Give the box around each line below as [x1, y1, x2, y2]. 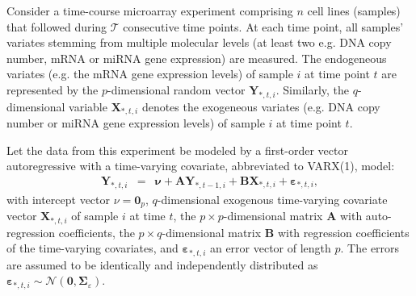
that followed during [6, 18, 107, 35]
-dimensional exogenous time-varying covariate [157, 190, 388, 207]
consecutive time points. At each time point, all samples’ [123, 18, 404, 35]
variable [69, 98, 107, 115]
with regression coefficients [277, 223, 410, 240]
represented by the [6, 81, 99, 98]
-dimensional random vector [107, 81, 246, 98]
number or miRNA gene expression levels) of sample [6, 115, 265, 131]
